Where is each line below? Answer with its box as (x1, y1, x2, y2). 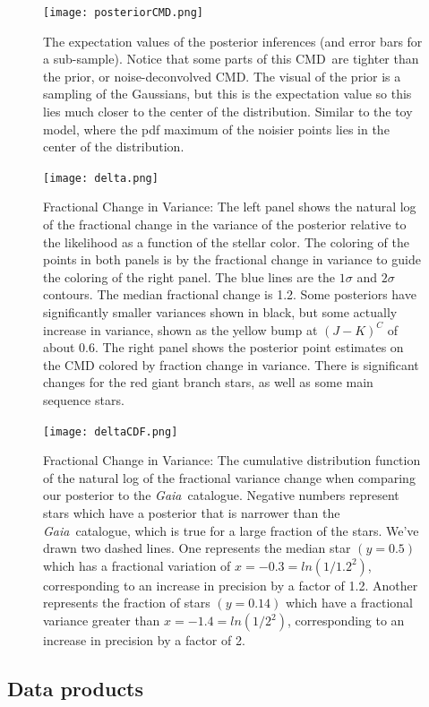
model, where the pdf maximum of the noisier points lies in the (43, 119, 390, 138)
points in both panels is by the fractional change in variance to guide (43, 250, 421, 269)
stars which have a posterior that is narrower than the (43, 504, 340, 522)
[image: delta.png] (43, 171, 159, 185)
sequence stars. (43, 391, 124, 409)
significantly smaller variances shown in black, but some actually (43, 303, 398, 322)
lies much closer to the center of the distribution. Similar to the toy (43, 102, 413, 121)
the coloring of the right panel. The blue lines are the (43, 267, 336, 286)
